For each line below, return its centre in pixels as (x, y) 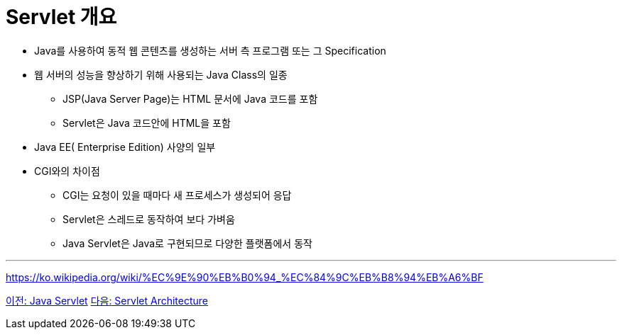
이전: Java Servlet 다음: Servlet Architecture (107, 300)
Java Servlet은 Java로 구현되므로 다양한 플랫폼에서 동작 (187, 243)
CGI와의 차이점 (67, 171)
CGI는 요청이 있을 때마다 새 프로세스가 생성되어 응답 (177, 195)
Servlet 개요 (61, 17)
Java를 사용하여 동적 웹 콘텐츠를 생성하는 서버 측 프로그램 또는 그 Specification (210, 50)
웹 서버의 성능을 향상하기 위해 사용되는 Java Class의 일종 (161, 74)
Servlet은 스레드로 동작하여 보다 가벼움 (149, 219)
